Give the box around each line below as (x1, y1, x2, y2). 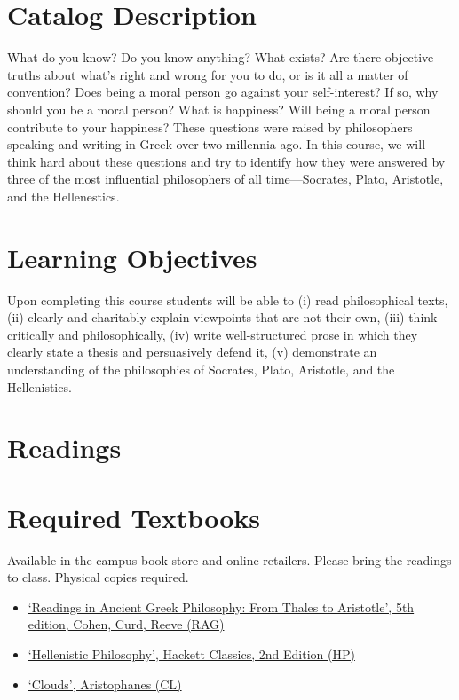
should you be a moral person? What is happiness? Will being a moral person (7, 99, 431, 118)
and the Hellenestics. (7, 186, 120, 205)
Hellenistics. (7, 377, 72, 396)
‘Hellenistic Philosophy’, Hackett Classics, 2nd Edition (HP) (28, 645, 355, 664)
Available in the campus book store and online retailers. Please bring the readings (7, 550, 452, 569)
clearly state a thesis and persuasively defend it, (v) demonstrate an (7, 342, 377, 361)
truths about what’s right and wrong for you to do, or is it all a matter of (7, 65, 408, 83)
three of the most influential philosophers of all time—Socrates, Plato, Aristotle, (7, 169, 444, 188)
